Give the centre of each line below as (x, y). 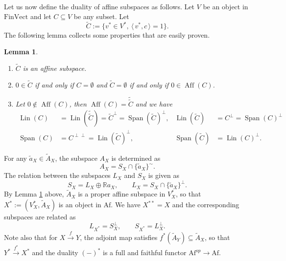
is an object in (80, 205)
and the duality (55, 252)
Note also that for (31, 237)
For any (15, 158)
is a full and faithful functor (145, 252)
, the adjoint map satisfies (119, 237)
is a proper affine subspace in (122, 194)
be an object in (226, 6)
